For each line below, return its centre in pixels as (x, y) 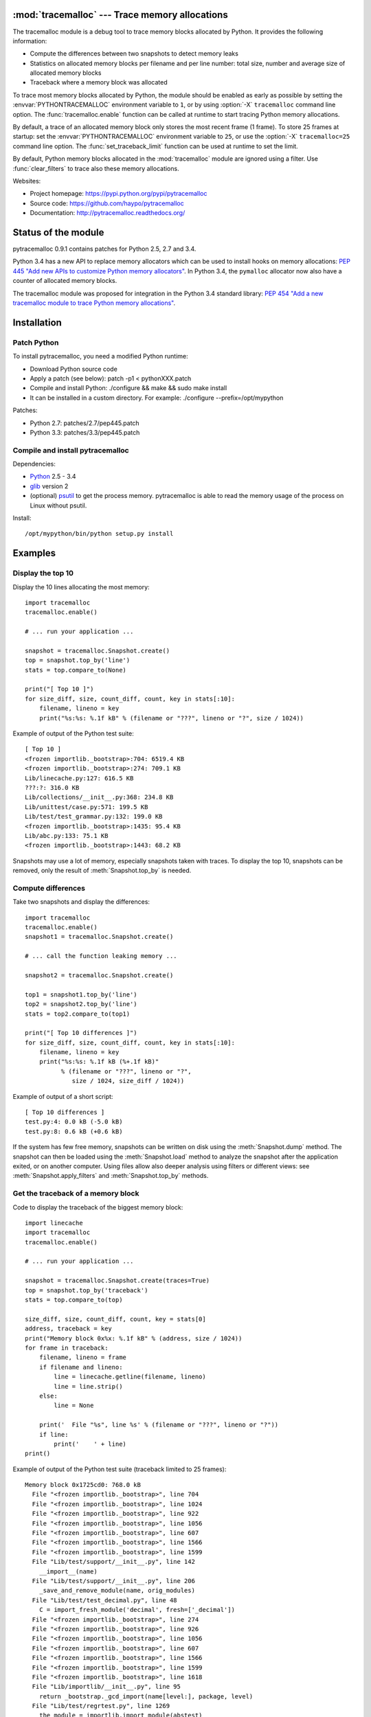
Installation (37, 322)
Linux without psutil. (58, 505)
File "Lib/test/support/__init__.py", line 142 (114, 1562)
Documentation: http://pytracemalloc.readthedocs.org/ (108, 213)
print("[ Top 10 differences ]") (81, 1033)
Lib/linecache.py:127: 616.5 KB (79, 778)
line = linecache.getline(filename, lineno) (130, 1377)
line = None (74, 1406)
